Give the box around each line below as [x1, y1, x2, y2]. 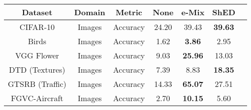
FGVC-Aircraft [11, 92, 63, 104]
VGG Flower [15, 50, 59, 61]
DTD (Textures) [9, 64, 65, 75]
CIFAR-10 [19, 21, 55, 32]
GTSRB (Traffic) [8, 78, 66, 89]
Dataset [22, 6, 53, 18]
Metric [116, 6, 142, 18]
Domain [74, 6, 105, 18]
